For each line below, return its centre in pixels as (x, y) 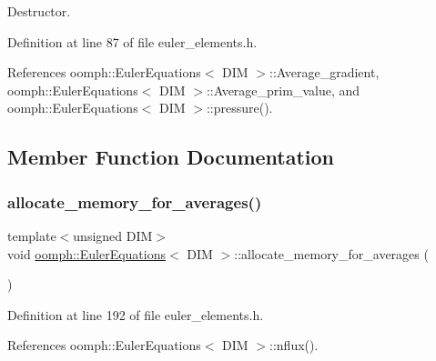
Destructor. (39, 11)
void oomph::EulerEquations (87, 253)
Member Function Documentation (171, 157)
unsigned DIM (113, 235)
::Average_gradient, (324, 72)
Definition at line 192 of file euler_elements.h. (136, 314)
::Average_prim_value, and (283, 90)
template (32, 235)
